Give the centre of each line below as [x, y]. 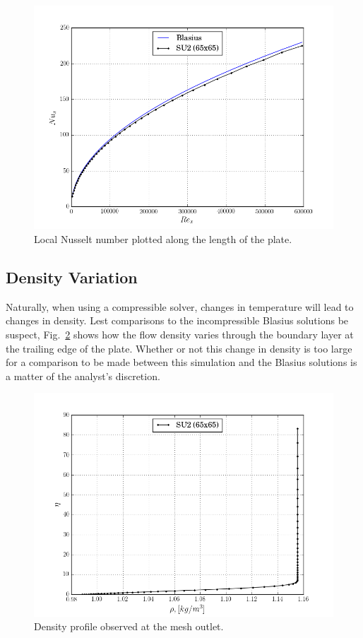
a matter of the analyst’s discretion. [83, 376]
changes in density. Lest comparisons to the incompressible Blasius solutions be [177, 320]
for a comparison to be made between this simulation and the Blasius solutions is [181, 362]
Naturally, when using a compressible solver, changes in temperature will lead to [180, 306]
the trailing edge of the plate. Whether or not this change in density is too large [179, 348]
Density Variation [72, 277]
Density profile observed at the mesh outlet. [129, 626]
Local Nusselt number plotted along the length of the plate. [163, 239]
